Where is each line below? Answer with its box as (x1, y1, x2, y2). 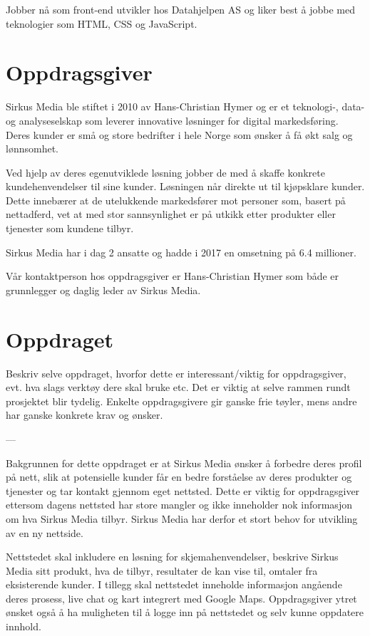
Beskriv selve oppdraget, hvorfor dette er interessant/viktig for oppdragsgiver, (6, 365, 346, 380)
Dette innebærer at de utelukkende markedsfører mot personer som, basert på (6, 192, 346, 207)
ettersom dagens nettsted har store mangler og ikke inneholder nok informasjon (6, 497, 352, 512)
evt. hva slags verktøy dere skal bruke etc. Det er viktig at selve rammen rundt (6, 380, 351, 395)
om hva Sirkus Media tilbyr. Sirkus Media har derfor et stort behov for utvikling (6, 511, 358, 526)
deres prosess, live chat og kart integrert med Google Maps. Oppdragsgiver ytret (6, 590, 357, 605)
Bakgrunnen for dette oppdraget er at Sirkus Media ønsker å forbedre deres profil (6, 455, 362, 470)
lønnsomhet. (6, 141, 58, 156)
